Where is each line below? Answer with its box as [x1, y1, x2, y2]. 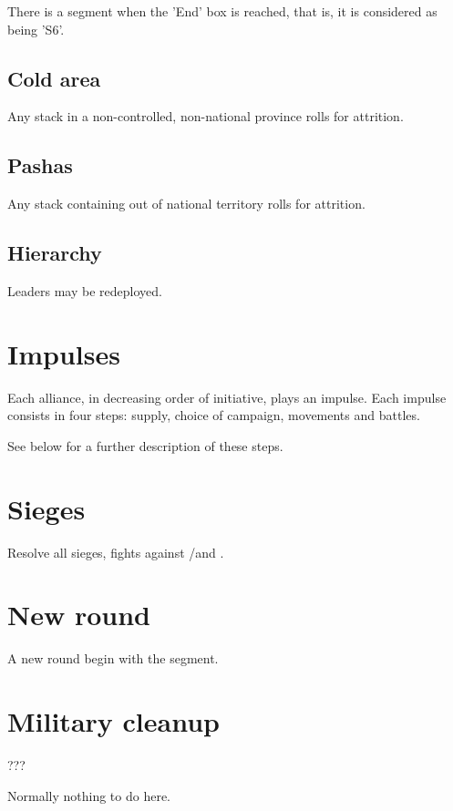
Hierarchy [7, 239, 102, 267]
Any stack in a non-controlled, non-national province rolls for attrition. [7, 107, 404, 126]
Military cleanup [7, 703, 220, 740]
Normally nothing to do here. [7, 785, 170, 805]
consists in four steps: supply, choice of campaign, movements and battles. [7, 405, 420, 425]
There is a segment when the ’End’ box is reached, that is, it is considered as [7, 2, 438, 20]
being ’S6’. [7, 19, 65, 38]
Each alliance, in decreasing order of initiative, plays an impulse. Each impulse [7, 387, 447, 406]
